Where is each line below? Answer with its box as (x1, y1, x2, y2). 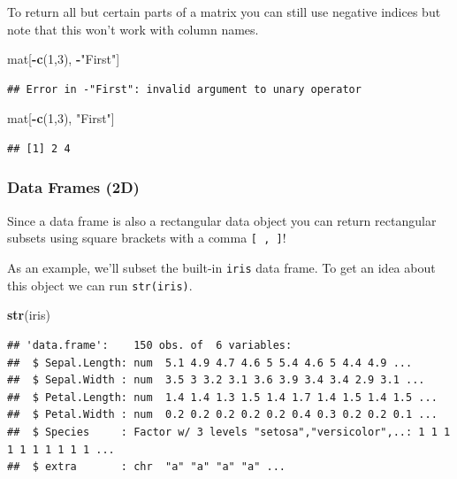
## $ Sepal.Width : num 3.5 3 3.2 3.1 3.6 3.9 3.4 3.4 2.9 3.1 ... (7, 374, 425, 387)
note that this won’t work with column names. (7, 19, 259, 38)
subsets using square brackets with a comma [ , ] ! (7, 228, 286, 247)
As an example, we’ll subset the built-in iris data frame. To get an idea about (7, 259, 436, 277)
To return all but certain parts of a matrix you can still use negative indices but (7, 3, 441, 20)
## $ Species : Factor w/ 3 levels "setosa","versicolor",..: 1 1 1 (7, 425, 451, 438)
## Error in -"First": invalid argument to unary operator (7, 82, 362, 96)
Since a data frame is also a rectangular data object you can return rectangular (7, 211, 437, 229)
